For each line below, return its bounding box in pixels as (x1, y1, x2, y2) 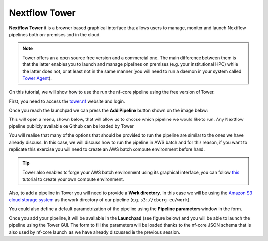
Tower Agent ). (22, 75, 52, 81)
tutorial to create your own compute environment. (22, 176, 124, 182)
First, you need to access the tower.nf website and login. (9, 98, 125, 104)
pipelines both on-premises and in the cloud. (9, 31, 101, 37)
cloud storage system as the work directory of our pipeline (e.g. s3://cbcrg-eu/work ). (9, 196, 191, 203)
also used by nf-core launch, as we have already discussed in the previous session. (9, 229, 181, 235)
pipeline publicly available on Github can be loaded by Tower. (9, 123, 135, 129)
